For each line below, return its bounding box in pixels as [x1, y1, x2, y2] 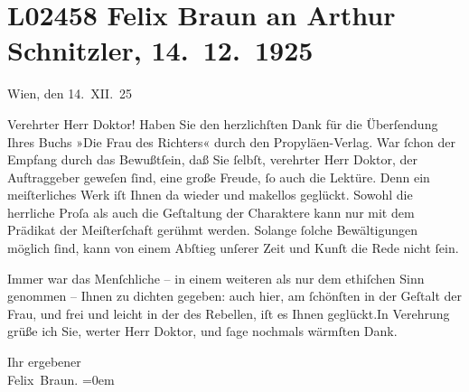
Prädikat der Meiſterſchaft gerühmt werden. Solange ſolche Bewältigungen [7, 220, 418, 239]
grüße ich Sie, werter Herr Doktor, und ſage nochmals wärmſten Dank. [7, 322, 398, 341]
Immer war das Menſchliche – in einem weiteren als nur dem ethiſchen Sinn [7, 268, 425, 287]
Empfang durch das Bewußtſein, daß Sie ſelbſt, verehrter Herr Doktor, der [7, 150, 418, 169]
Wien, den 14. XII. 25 [7, 84, 133, 103]
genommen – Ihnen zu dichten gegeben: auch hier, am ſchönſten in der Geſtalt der [7, 286, 463, 305]
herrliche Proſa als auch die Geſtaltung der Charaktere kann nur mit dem [7, 202, 415, 221]
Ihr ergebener [7, 352, 81, 371]
